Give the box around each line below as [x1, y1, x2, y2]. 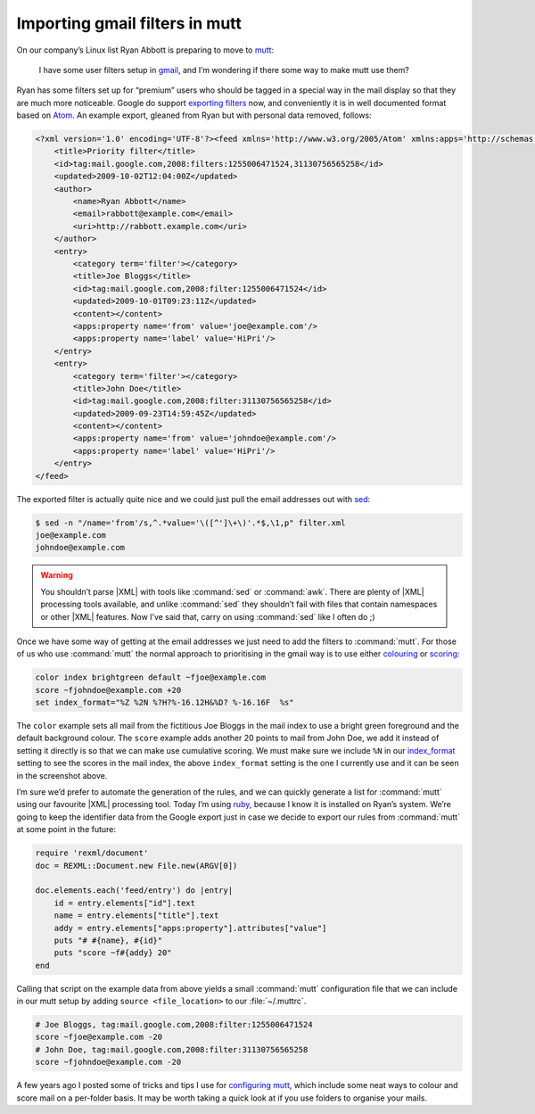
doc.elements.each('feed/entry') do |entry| [35, 886, 234, 895]
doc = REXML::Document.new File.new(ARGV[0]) [35, 861, 238, 871]
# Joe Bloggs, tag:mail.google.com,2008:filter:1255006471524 [35, 1019, 313, 1030]
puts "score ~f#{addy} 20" [53, 948, 173, 958]
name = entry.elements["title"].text [53, 911, 219, 920]
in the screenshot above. [16, 770, 108, 780]
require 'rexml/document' [35, 848, 149, 858]
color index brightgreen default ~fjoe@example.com [35, 673, 267, 682]
